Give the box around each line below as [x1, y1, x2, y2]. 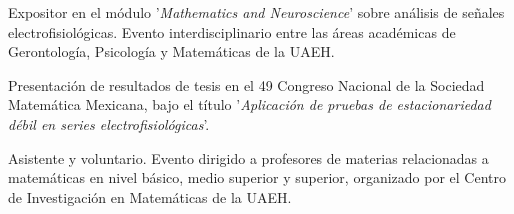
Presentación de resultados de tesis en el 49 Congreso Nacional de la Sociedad [8, 74, 485, 95]
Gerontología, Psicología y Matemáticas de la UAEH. [8, 41, 335, 62]
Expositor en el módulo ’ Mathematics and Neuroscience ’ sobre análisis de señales [8, 2, 505, 22]
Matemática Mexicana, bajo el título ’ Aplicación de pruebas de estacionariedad [8, 94, 491, 115]
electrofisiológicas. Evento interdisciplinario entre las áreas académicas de [8, 21, 456, 42]
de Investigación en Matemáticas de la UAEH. [8, 186, 292, 207]
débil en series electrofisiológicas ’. [8, 113, 210, 134]
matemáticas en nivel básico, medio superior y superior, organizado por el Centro [8, 167, 506, 188]
